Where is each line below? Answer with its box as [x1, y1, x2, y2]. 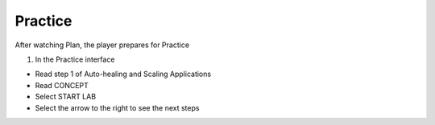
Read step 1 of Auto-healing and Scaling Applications [35, 69, 212, 79]
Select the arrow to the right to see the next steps [35, 103, 200, 112]
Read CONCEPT [35, 80, 89, 90]
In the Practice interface [35, 54, 115, 64]
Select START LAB [35, 92, 97, 102]
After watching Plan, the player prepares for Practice [14, 40, 189, 50]
